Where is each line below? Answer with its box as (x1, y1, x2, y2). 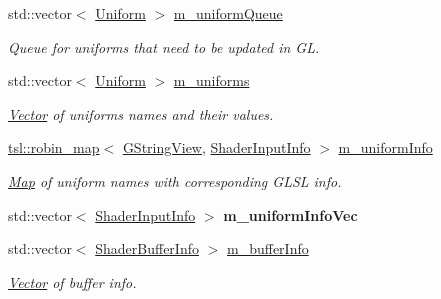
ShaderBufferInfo (95, 238, 199, 259)
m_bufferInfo (226, 238, 309, 259)
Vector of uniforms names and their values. (8, 103, 274, 124)
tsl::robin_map (8, 137, 100, 158)
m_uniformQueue (173, 3, 283, 23)
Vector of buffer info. (8, 271, 137, 292)
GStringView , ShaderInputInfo (122, 137, 311, 158)
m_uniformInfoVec (223, 204, 358, 225)
